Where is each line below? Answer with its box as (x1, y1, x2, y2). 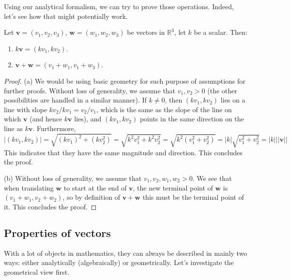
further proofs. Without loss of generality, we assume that (4, 85, 176, 95)
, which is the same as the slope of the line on (96, 104, 232, 114)
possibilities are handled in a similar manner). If (4, 95, 147, 105)
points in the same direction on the (139, 114, 244, 124)
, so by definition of (62, 192, 121, 202)
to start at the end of (63, 182, 127, 192)
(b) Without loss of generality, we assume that (4, 173, 142, 183)
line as (4, 123, 23, 133)
